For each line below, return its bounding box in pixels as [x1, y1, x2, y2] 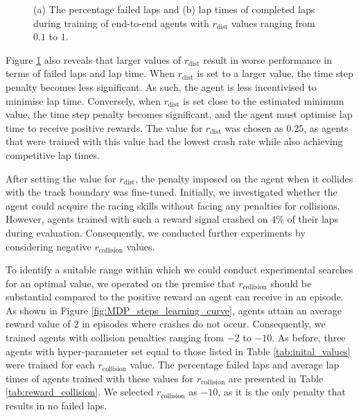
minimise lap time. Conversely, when [6, 93, 161, 108]
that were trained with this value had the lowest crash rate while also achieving [6, 134, 343, 148]
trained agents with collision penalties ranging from [6, 330, 224, 345]
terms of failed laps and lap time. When [6, 66, 175, 80]
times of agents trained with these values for [6, 371, 194, 385]
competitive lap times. [6, 147, 100, 162]
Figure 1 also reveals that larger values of [6, 52, 181, 67]
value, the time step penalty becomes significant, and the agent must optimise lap [6, 107, 353, 121]
